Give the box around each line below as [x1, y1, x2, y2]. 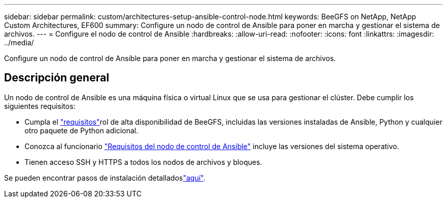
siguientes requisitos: [4, 101, 76, 110]
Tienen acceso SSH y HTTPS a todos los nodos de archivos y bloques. [24, 157, 262, 166]
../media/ [4, 38, 34, 47]
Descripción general [4, 71, 109, 84]
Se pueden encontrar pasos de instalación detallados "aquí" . [4, 173, 206, 182]
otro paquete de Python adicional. [24, 126, 138, 135]
